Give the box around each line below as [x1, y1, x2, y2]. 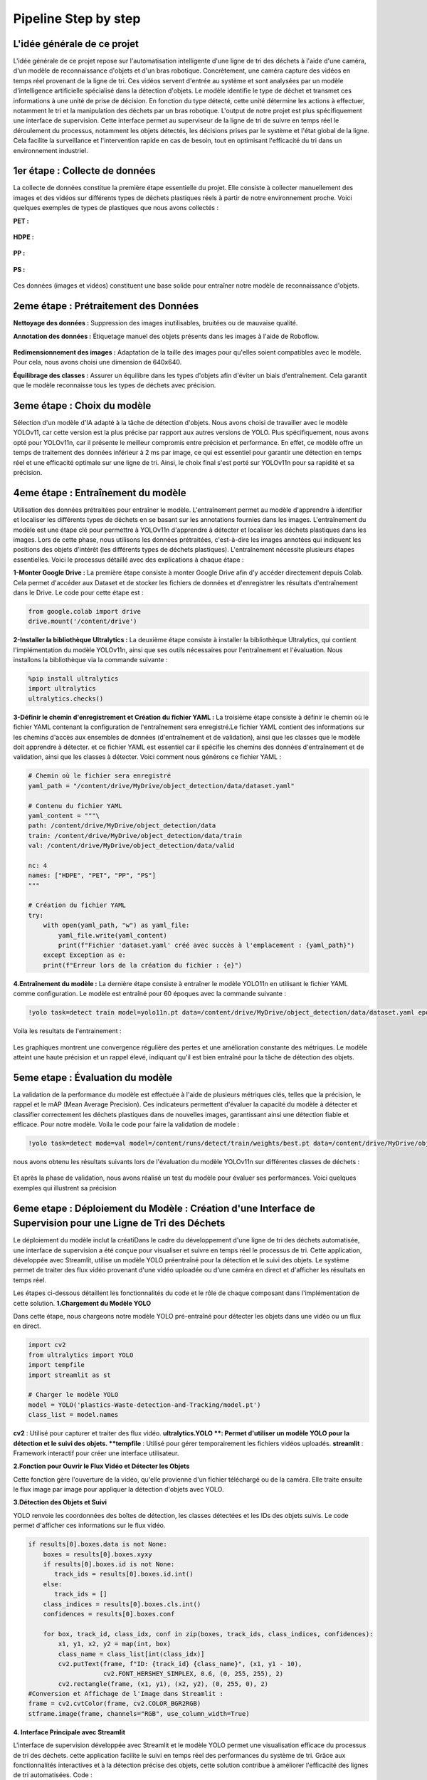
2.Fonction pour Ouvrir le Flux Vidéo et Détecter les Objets [13, 1462, 190, 1470]
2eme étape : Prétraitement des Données [13, 300, 199, 313]
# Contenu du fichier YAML [28, 802, 122, 810]
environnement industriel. [13, 146, 88, 155]
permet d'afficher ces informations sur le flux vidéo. [13, 1521, 166, 1530]
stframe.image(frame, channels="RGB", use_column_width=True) [28, 1710, 250, 1717]
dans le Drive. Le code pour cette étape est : [13, 588, 144, 597]
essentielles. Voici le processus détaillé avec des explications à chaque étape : [13, 555, 244, 564]
